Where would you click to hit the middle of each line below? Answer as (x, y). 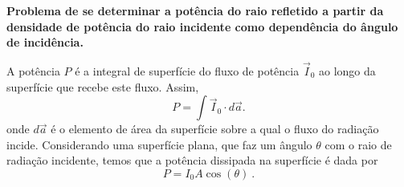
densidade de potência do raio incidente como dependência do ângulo (202, 26)
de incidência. (45, 42)
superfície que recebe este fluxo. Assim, (103, 86)
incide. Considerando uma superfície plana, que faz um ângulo (159, 144)
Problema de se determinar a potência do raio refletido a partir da (195, 10)
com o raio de (358, 144)
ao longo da (347, 71)
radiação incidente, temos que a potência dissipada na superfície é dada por (192, 160)
